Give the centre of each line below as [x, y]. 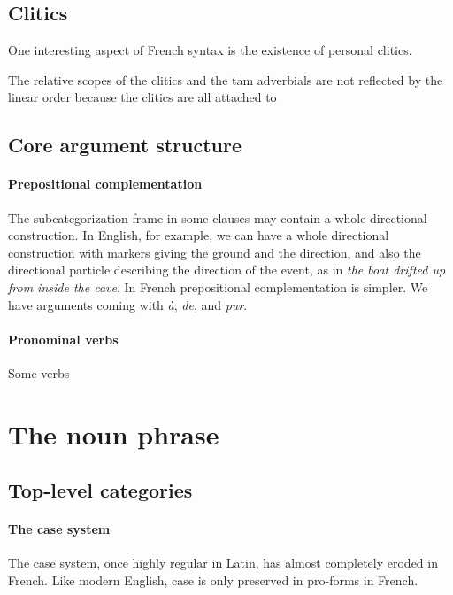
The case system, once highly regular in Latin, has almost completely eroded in [223, 563]
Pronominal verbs [63, 339]
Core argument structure [125, 145]
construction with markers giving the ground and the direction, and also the [215, 252]
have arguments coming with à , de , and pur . [128, 304]
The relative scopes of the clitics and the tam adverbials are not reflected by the [226, 79]
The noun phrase [114, 433]
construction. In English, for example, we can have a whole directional [199, 235]
